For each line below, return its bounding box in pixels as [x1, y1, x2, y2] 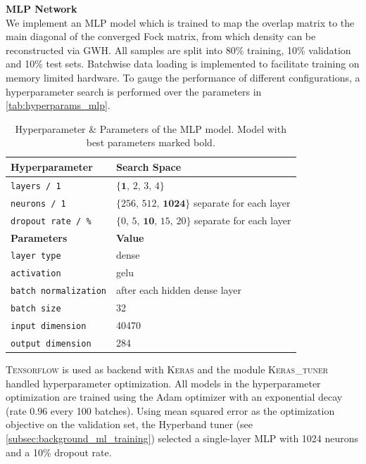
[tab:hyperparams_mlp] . [6, 98, 111, 112]
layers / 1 [11, 181, 61, 191]
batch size [11, 304, 61, 314]
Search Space [116, 159, 182, 174]
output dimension [11, 338, 91, 349]
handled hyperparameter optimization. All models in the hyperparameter [6, 375, 321, 390]
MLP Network [6, 1, 77, 15]
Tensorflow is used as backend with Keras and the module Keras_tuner [6, 362, 329, 377]
